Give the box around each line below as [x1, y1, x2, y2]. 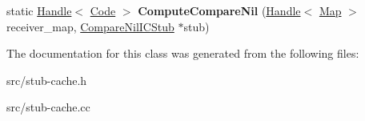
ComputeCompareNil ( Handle [138, 2, 301, 18]
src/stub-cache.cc [6, 99, 90, 115]
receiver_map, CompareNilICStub [6, 18, 174, 34]
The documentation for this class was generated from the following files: [6, 45, 359, 62]
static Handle [6, 2, 72, 18]
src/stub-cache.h [6, 71, 87, 88]
